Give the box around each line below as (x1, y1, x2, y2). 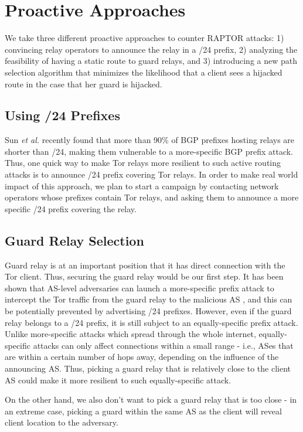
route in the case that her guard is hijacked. (5, 77, 162, 90)
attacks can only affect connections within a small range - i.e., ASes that (33, 339, 294, 351)
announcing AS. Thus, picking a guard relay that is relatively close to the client (5, 362, 291, 374)
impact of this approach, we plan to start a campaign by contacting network (5, 179, 279, 192)
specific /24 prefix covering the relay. (5, 202, 137, 215)
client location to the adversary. (5, 416, 118, 428)
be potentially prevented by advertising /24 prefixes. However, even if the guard (5, 305, 292, 317)
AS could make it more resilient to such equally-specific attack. (5, 373, 231, 386)
